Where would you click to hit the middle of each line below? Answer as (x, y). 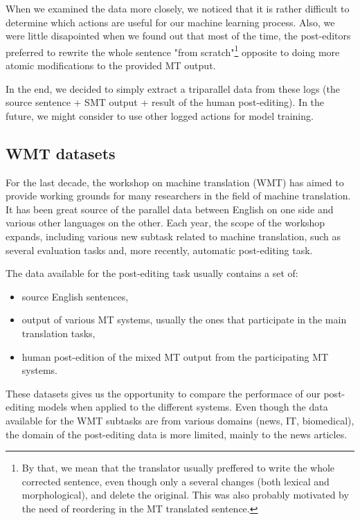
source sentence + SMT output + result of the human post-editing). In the (165, 102)
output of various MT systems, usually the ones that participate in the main (184, 320)
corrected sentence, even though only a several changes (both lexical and (175, 481)
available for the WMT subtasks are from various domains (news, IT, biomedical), (180, 420)
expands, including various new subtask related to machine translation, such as (173, 236)
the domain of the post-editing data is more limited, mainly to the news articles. (177, 434)
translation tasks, (58, 333)
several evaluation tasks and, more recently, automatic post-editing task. (159, 250)
